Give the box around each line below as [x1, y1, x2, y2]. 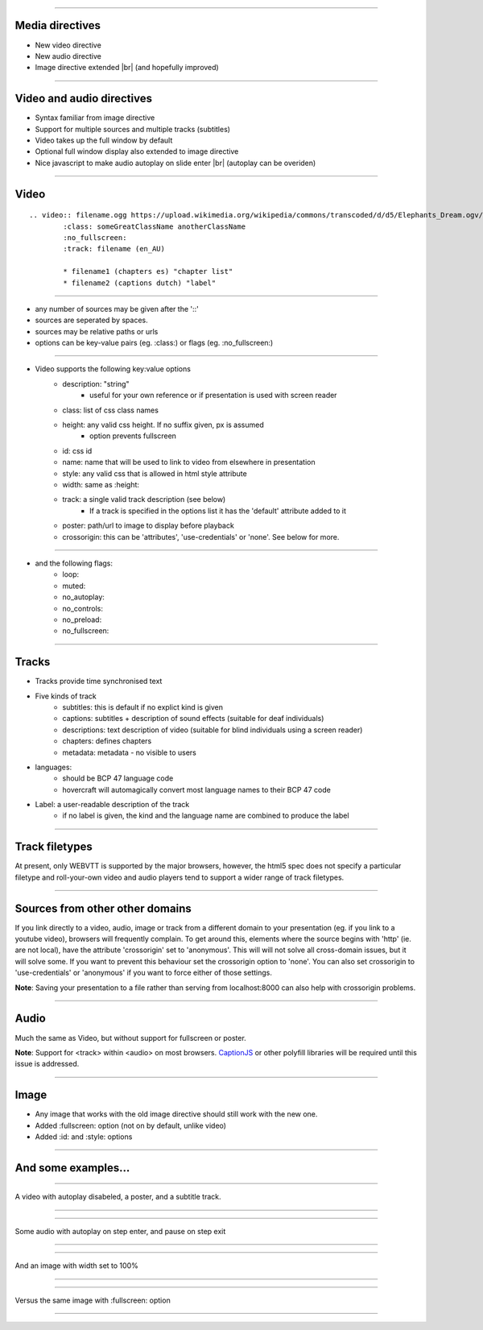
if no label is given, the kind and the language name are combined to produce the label [62, 810, 349, 821]
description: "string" [62, 379, 130, 388]
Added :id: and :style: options [35, 1132, 133, 1141]
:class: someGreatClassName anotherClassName [63, 222, 246, 231]
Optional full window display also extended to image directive [35, 147, 239, 156]
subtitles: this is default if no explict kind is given [62, 702, 223, 712]
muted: [62, 581, 86, 590]
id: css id [62, 445, 93, 455]
